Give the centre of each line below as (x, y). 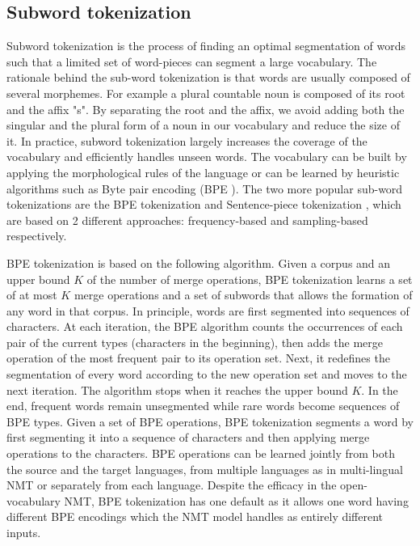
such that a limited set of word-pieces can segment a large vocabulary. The (192, 61)
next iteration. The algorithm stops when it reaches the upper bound (177, 389)
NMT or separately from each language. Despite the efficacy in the (172, 485)
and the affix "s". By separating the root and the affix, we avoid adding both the (206, 109)
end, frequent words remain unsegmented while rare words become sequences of (203, 406)
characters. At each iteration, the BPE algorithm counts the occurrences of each (205, 326)
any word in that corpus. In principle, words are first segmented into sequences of (208, 310)
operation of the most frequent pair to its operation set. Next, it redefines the (198, 358)
